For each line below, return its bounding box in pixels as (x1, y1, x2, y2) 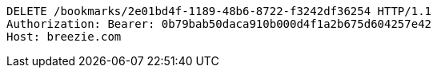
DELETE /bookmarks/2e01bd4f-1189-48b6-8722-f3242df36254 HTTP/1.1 (6, 5, 432, 18)
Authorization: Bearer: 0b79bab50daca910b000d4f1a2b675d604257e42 (6, 18, 432, 30)
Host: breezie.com (6, 30, 122, 43)
